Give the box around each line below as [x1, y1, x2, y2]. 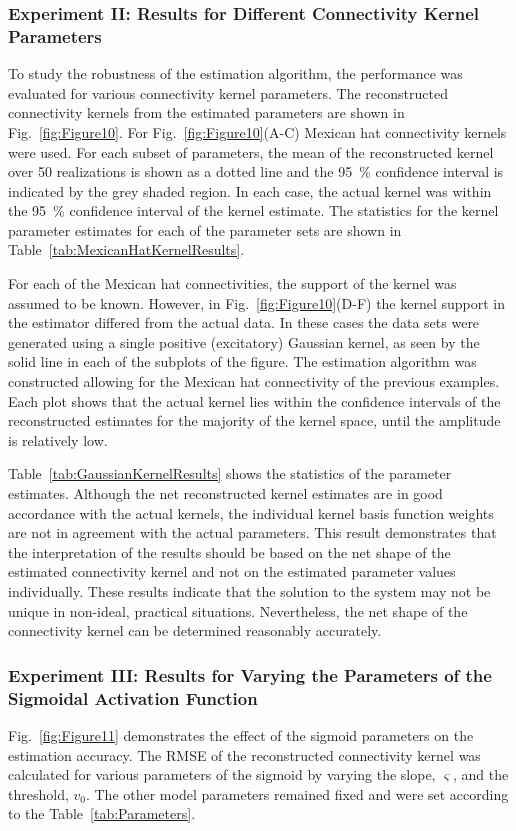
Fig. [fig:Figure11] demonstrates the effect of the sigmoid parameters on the [8, 724, 474, 745]
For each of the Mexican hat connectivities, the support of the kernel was [8, 273, 457, 294]
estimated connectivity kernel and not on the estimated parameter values [8, 561, 456, 582]
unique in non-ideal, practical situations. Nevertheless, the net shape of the [8, 600, 468, 621]
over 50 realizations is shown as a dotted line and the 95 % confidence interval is [8, 161, 504, 182]
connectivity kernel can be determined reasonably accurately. [8, 620, 382, 641]
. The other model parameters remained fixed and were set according [85, 783, 509, 804]
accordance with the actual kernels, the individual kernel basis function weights [8, 502, 494, 523]
